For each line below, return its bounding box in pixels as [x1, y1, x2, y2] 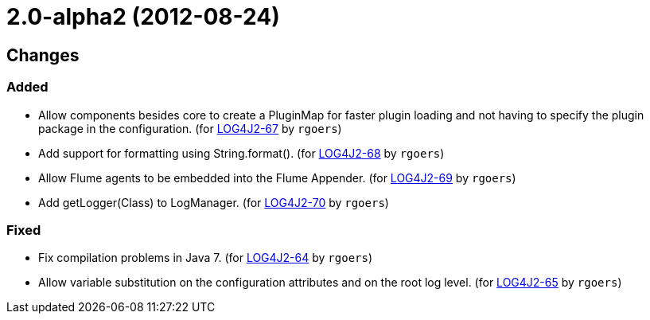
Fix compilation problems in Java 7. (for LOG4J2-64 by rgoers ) [38, 251, 373, 265]
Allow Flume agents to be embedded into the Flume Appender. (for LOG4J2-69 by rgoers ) [38, 170, 516, 185]
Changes [6, 45, 80, 65]
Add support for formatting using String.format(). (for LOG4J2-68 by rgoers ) [38, 146, 445, 160]
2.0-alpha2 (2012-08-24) [6, 3, 280, 30]
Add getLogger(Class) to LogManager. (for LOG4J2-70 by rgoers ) [38, 195, 389, 209]
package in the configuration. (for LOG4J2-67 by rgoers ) [38, 121, 342, 135]
